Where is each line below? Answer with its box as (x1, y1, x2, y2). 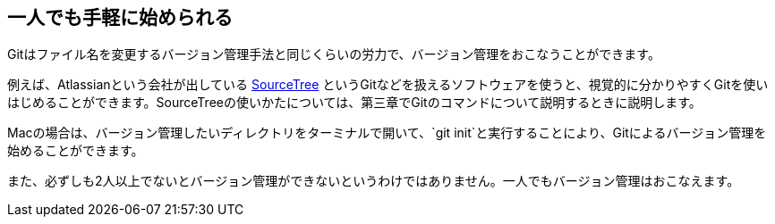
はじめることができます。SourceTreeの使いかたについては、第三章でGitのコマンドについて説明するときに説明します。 (7, 95, 702, 111)
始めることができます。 (7, 143, 144, 159)
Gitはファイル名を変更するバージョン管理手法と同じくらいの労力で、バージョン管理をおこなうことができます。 (7, 46, 660, 62)
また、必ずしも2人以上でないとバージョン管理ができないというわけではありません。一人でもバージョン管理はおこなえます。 (7, 173, 740, 189)
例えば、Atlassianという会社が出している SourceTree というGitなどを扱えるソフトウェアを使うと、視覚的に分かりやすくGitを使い (7, 77, 769, 93)
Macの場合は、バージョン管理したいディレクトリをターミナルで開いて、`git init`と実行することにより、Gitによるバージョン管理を (7, 125, 767, 141)
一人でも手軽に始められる (7, 6, 233, 29)
